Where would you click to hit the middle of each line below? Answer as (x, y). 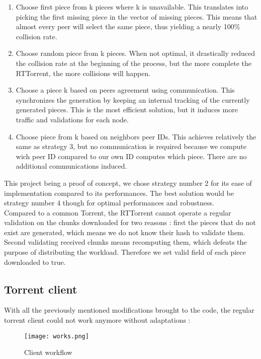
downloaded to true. (35, 262)
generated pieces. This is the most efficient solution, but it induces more (127, 110)
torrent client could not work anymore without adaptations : (97, 320)
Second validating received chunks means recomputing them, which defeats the (125, 242)
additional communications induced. (71, 166)
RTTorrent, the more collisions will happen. (83, 73)
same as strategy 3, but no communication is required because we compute (131, 146)
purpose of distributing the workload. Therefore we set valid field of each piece (125, 252)
